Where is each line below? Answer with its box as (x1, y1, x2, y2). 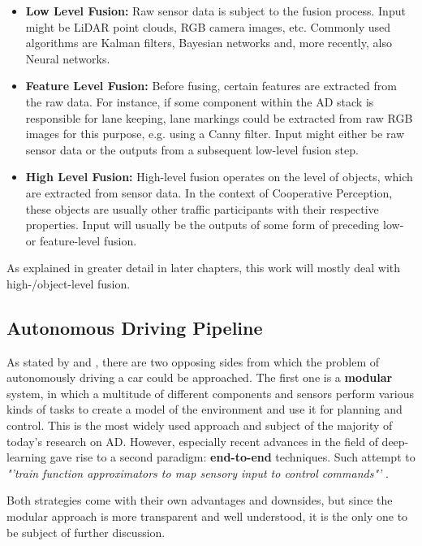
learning (6, 448, 47, 466)
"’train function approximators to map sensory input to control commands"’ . (6, 464, 389, 481)
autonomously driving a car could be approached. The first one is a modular (6, 369, 393, 386)
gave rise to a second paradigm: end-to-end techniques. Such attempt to (50, 448, 416, 466)
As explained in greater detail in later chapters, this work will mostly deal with (6, 259, 401, 276)
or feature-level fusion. (25, 232, 137, 249)
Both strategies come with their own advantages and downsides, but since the (6, 492, 393, 509)
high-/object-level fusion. (6, 275, 131, 292)
